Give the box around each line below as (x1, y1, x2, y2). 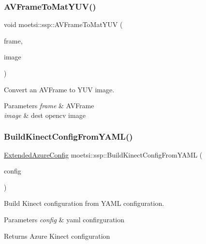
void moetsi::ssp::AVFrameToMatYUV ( (4, 19, 123, 29)
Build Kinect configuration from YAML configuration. (4, 198, 164, 208)
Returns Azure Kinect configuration (4, 230, 110, 241)
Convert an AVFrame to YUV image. (4, 84, 115, 94)
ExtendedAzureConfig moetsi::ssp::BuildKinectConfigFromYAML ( (4, 149, 203, 159)
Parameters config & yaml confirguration (4, 214, 125, 224)
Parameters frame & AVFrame (4, 100, 94, 111)
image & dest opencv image (4, 110, 86, 120)
